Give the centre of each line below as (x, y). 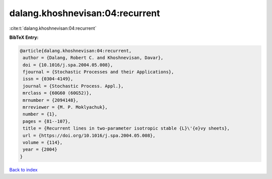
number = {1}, (40, 114)
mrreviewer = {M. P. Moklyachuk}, (65, 107)
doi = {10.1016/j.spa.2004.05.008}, (68, 65)
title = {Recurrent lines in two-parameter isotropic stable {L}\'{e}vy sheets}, (126, 128)
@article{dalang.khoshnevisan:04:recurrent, (76, 51)
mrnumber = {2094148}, (51, 100)
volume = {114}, (43, 142)
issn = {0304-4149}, (48, 79)
